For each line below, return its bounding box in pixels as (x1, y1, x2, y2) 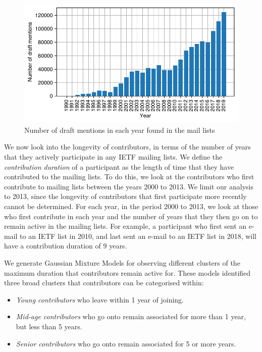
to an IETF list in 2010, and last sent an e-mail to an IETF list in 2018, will (20, 230, 257, 241)
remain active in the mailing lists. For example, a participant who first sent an (4, 221, 247, 231)
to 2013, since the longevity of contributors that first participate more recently (4, 191, 247, 202)
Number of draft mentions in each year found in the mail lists (24, 124, 215, 135)
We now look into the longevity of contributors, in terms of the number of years (4, 141, 251, 152)
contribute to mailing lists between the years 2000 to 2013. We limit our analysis (4, 181, 253, 191)
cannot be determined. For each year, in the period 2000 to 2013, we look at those (4, 200, 258, 211)
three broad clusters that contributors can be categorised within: (4, 277, 204, 288)
